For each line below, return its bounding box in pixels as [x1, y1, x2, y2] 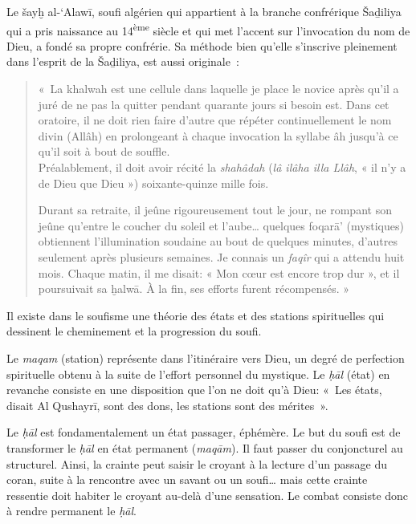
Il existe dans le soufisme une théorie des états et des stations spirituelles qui [6, 307, 385, 323]
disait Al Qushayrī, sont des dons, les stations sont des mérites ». [6, 396, 328, 413]
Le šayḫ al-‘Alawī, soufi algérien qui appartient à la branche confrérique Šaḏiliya [6, 3, 402, 19]
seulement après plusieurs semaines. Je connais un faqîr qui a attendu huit [38, 248, 405, 265]
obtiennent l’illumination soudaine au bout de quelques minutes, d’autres [38, 233, 398, 250]
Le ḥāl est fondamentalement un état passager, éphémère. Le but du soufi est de [6, 424, 401, 441]
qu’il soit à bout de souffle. [38, 143, 170, 160]
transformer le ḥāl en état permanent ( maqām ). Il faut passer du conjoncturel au [6, 439, 403, 456]
